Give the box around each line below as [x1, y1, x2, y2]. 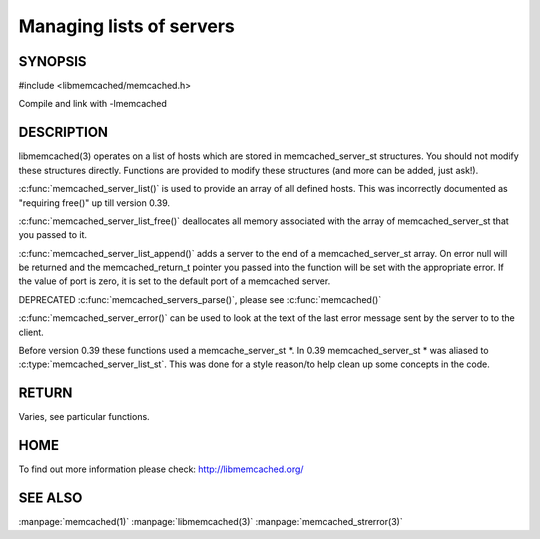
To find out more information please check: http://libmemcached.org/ [18, 463, 304, 475]
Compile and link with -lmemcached [18, 98, 167, 110]
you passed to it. [18, 229, 88, 241]
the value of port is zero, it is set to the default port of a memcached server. [18, 275, 331, 287]
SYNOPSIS [18, 53, 87, 70]
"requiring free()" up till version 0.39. [18, 196, 170, 209]
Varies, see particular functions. [18, 411, 150, 423]
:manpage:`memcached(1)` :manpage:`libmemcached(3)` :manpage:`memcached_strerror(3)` [18, 516, 404, 528]
